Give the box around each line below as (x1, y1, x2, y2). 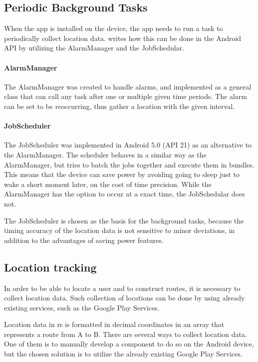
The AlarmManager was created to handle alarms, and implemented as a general (4, 81, 252, 91)
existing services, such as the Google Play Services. (4, 302, 160, 312)
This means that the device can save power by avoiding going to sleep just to (4, 169, 240, 179)
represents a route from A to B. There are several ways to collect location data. (4, 328, 247, 339)
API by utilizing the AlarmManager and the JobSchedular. (4, 42, 185, 53)
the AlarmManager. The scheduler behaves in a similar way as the (4, 149, 207, 159)
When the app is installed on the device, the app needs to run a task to (4, 23, 223, 33)
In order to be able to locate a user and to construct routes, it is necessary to (4, 282, 241, 293)
